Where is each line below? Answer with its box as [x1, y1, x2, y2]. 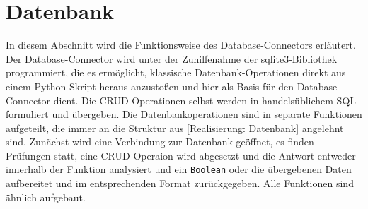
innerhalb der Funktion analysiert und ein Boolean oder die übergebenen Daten [6, 162, 352, 177]
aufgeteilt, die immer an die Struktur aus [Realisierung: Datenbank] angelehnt [6, 120, 344, 135]
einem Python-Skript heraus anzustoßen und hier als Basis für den [6, 78, 294, 93]
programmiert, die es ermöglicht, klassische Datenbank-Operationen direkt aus [6, 65, 346, 80]
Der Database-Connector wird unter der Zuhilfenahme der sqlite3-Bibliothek [6, 51, 338, 66]
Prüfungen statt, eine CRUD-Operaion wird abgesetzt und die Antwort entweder [6, 148, 356, 162]
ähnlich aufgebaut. [6, 189, 86, 204]
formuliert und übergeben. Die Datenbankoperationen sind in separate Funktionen [6, 107, 362, 121]
